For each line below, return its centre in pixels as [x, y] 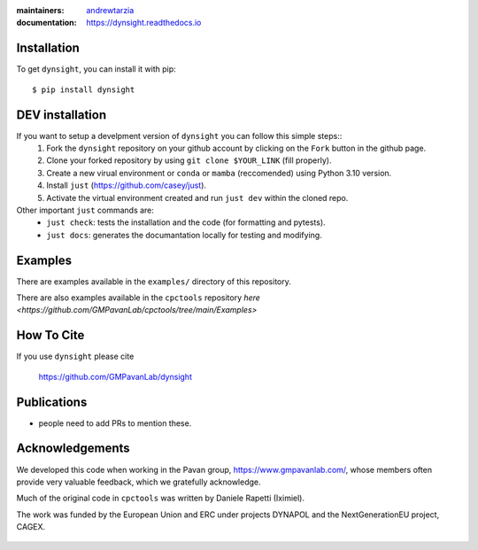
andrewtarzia [110, 10]
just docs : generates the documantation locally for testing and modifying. [184, 235]
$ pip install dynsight [84, 89]
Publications [52, 402]
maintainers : [40, 10]
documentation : [46, 23]
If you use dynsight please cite [75, 356]
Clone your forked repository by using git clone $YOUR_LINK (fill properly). [189, 160]
